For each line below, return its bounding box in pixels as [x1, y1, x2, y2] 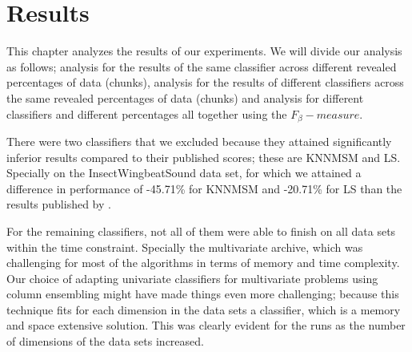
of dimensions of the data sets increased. [6, 333, 204, 350]
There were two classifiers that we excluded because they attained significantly [6, 132, 392, 149]
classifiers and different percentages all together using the [6, 105, 287, 122]
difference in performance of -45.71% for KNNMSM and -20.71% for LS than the [6, 180, 402, 196]
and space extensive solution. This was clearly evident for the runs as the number [6, 317, 406, 334]
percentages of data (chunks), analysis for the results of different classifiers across [6, 74, 404, 91]
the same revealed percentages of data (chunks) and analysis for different [6, 89, 364, 106]
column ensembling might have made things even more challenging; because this [6, 285, 399, 302]
